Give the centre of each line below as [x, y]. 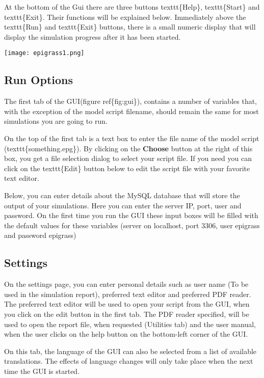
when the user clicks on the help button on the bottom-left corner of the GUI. [126, 334]
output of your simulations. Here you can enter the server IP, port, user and [123, 205]
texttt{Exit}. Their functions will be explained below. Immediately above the [125, 17]
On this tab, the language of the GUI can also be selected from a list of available [130, 351]
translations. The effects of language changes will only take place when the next [129, 361]
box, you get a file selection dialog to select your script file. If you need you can [128, 158]
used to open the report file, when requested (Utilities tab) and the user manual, [130, 324]
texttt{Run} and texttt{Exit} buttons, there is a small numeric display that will [130, 27]
